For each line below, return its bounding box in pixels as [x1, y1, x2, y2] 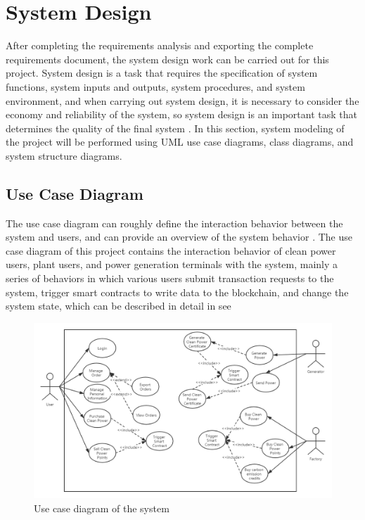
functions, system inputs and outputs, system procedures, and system [6, 79, 305, 94]
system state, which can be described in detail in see [6, 298, 231, 313]
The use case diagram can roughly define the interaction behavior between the [6, 215, 343, 230]
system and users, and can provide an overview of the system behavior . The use [6, 229, 352, 244]
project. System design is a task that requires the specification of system [6, 65, 318, 80]
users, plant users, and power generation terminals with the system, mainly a [6, 257, 338, 272]
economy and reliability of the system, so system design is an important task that [6, 107, 357, 122]
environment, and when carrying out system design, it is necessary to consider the [6, 93, 359, 108]
